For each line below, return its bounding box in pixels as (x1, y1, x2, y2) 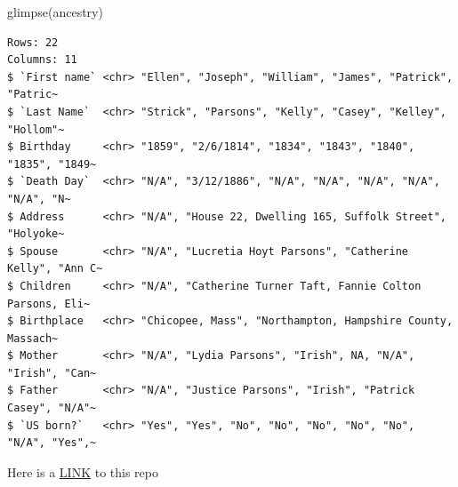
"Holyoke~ (7, 228, 65, 241)
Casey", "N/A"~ (7, 402, 97, 415)
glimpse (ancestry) (7, 3, 103, 20)
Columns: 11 (7, 53, 77, 67)
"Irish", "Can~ (7, 366, 97, 379)
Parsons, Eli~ (7, 297, 91, 310)
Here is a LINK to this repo (7, 462, 158, 481)
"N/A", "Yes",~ (7, 436, 97, 450)
